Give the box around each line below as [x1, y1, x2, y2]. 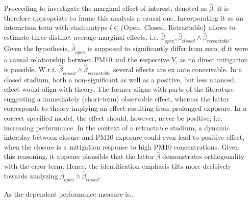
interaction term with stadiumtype [4, 22, 108, 32]
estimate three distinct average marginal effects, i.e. [4, 32, 159, 42]
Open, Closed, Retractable [124, 22, 203, 32]
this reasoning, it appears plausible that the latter [4, 151, 154, 161]
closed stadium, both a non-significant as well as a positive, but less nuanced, [4, 74, 236, 84]
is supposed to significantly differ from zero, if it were [88, 43, 248, 53]
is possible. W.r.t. [4, 64, 57, 74]
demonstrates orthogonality [162, 151, 245, 161]
